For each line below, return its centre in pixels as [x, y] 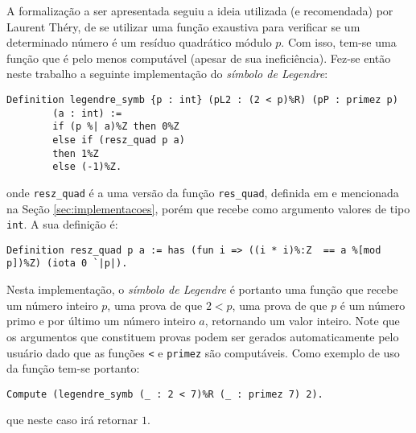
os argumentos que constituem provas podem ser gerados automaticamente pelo [203, 336]
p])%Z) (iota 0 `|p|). [67, 264]
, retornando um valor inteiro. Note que [302, 321]
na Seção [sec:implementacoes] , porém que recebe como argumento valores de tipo [208, 208]
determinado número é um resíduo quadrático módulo [139, 42]
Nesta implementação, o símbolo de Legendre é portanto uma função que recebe [202, 289]
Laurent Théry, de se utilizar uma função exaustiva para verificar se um [183, 26]
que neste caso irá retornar [72, 420]
